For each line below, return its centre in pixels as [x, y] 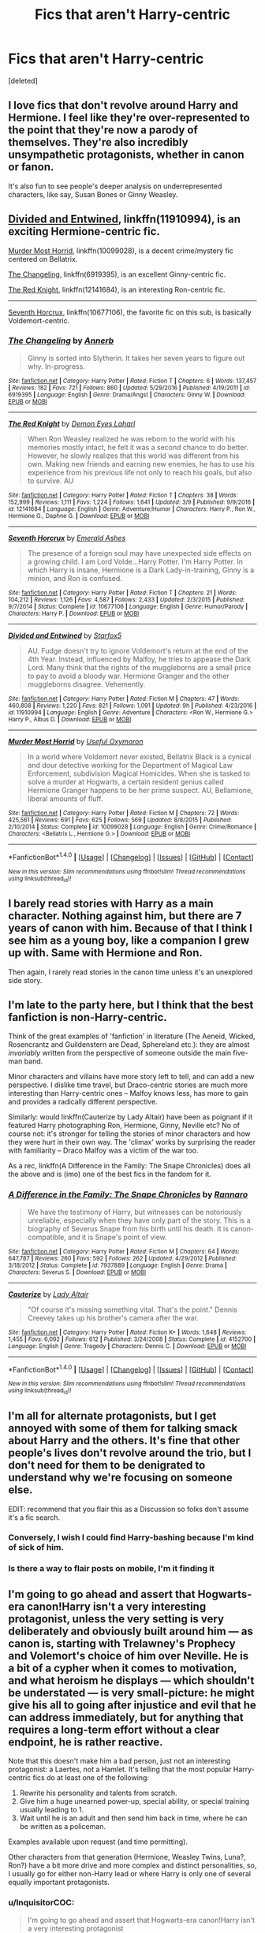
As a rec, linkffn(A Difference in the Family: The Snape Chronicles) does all [129, 1166]
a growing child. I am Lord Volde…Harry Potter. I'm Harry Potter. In [135, 561]
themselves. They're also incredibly [98, 142]
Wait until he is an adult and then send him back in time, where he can [133, 1818]
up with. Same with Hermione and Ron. [106, 953]
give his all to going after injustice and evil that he [132, 1705]
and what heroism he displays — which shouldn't [131, 1680]
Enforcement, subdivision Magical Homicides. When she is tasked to [139, 773]
